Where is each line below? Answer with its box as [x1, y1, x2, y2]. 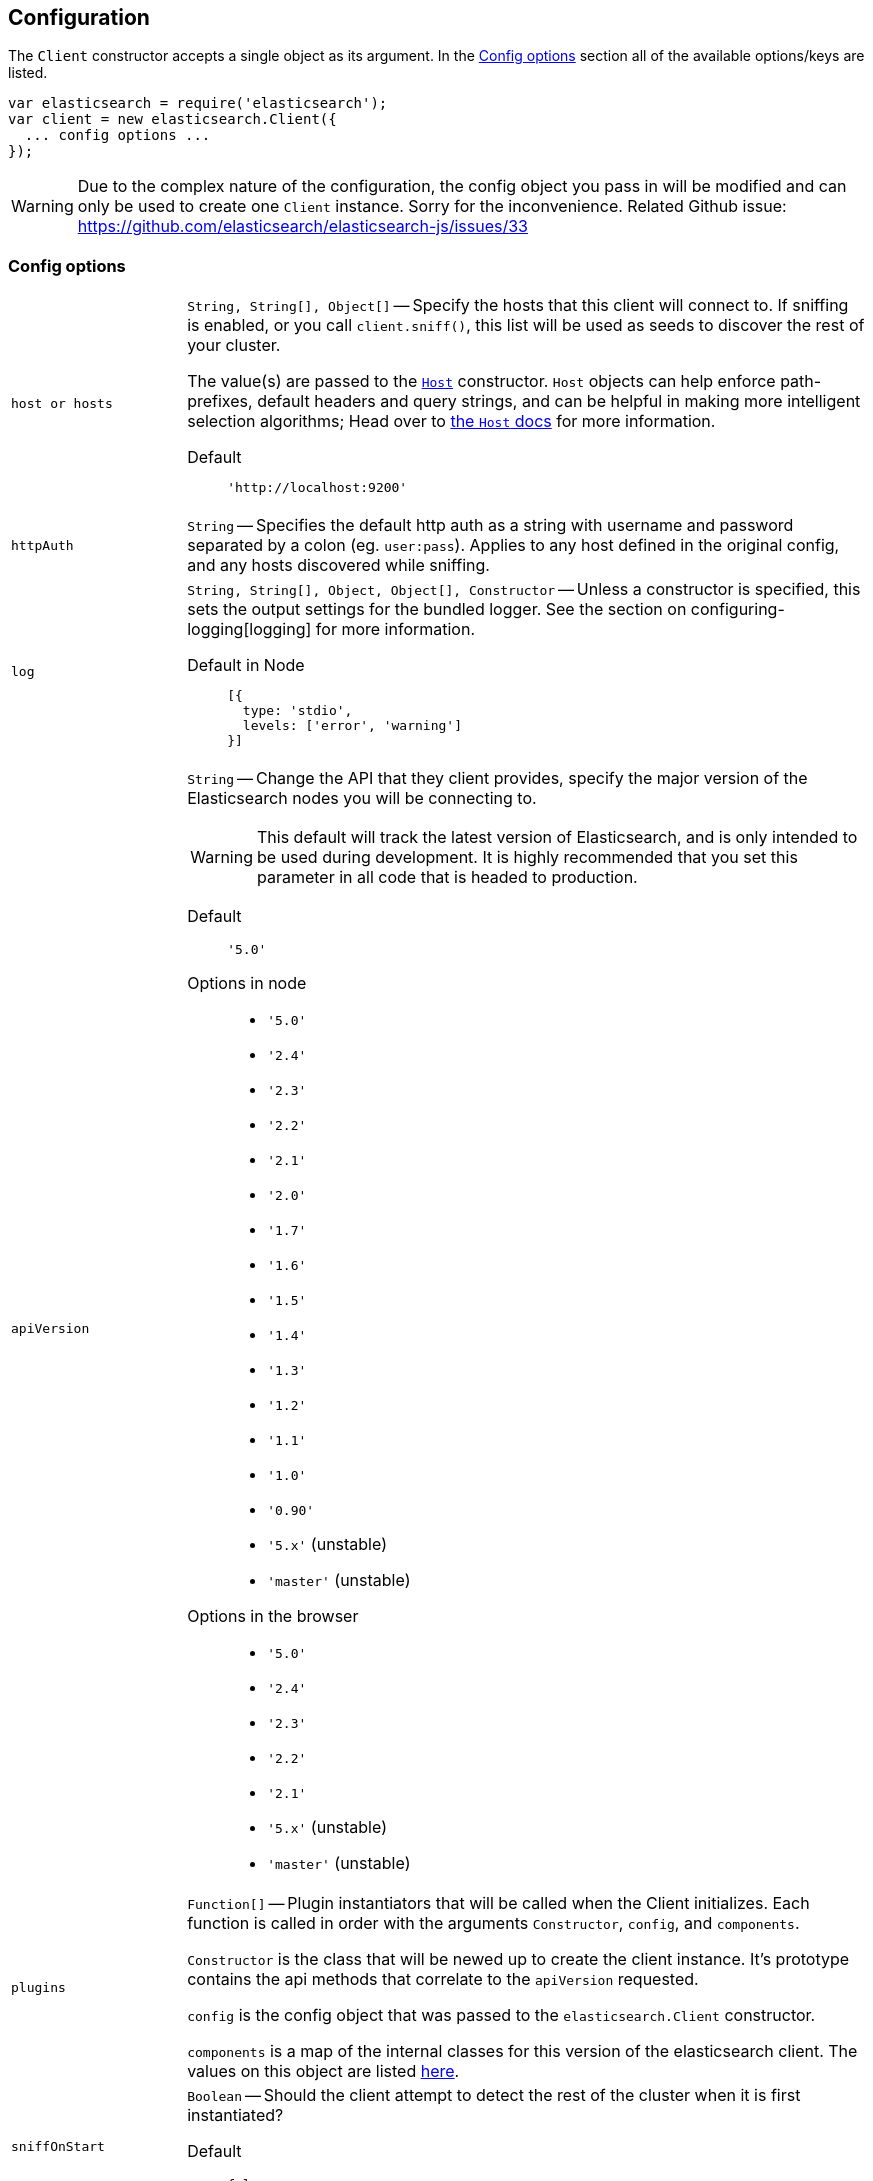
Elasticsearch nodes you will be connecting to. [187, 788, 537, 809]
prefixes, [187, 391, 253, 412]
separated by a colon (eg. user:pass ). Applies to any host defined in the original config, [187, 535, 840, 556]
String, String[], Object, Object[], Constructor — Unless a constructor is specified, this [187, 579, 861, 600]
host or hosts [11, 395, 113, 411]
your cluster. [187, 335, 281, 356]
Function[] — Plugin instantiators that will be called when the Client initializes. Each [187, 1893, 810, 1914]
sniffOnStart [11, 2139, 105, 2155]
